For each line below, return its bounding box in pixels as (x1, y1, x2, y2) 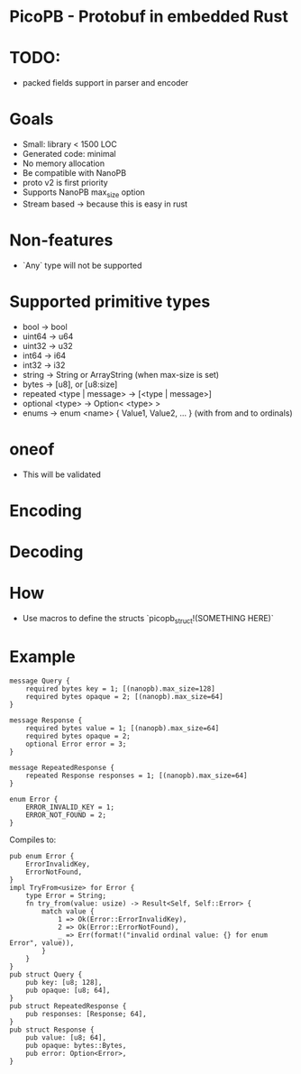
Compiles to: (9, 834, 57, 845)
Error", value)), (9, 938, 75, 948)
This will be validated (22, 469, 102, 480)
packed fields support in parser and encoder (22, 78, 189, 88)
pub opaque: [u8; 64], (25, 986, 111, 995)
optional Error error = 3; (25, 739, 127, 748)
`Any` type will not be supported (22, 260, 142, 271)
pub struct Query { (9, 969, 83, 979)
